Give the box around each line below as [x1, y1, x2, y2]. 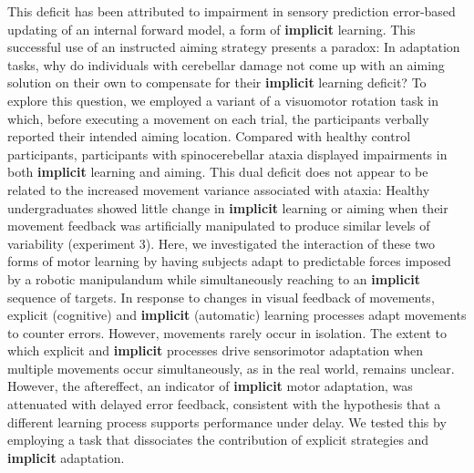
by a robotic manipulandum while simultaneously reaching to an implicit [7, 269, 420, 288]
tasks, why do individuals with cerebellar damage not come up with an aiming [7, 55, 445, 74]
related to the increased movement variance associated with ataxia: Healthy [7, 180, 430, 199]
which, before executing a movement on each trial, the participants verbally [7, 108, 429, 128]
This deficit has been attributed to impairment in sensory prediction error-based [7, 2, 456, 20]
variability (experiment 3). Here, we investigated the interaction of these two [7, 233, 435, 252]
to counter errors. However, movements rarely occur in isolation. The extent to [7, 323, 447, 342]
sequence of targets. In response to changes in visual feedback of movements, [7, 287, 435, 306]
